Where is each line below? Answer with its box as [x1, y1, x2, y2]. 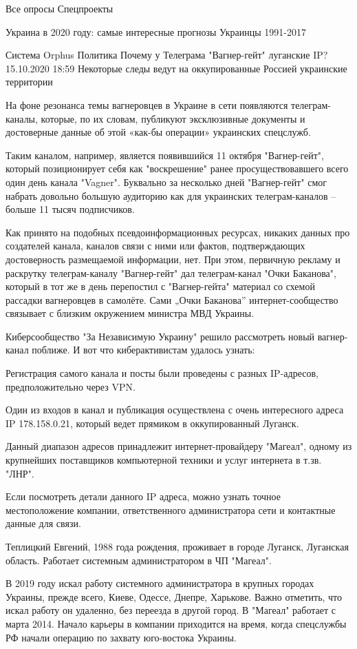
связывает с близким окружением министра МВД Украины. [6, 306, 255, 320]
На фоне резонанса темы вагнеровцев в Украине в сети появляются [6, 97, 288, 112]
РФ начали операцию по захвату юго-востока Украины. [6, 630, 237, 644]
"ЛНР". [6, 466, 34, 480]
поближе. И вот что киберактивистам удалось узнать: [32, 342, 255, 357]
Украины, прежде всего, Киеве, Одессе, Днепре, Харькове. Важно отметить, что [6, 589, 343, 604]
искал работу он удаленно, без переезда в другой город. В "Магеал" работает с [6, 603, 336, 617]
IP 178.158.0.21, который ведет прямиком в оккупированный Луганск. [6, 415, 299, 430]
